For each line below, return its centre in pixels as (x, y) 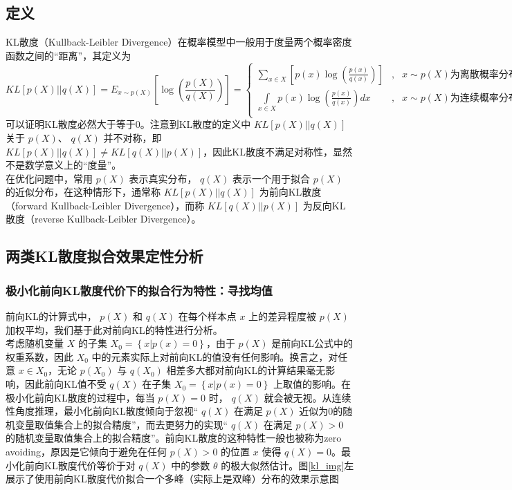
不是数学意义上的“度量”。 (64, 165)
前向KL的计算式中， (51, 316)
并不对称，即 (132, 137)
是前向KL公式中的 (312, 343)
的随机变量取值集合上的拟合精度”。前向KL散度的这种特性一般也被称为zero (174, 438)
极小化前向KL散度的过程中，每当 (80, 397)
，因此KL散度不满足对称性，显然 (277, 151)
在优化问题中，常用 (49, 178)
